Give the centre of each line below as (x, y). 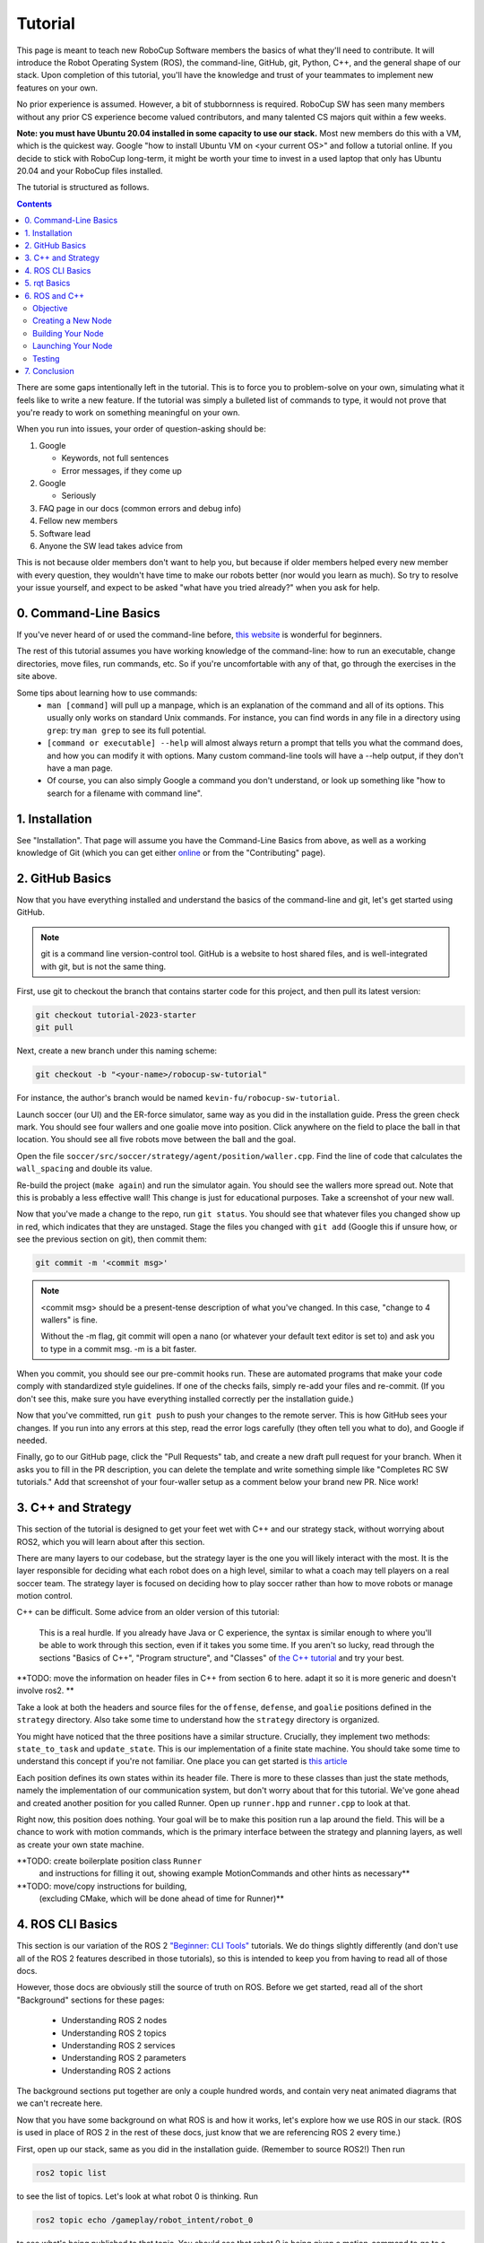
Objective (50, 308)
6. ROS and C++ (55, 295)
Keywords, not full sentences (115, 458)
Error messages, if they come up (122, 470)
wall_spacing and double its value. (84, 1169)
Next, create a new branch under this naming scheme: (117, 1051)
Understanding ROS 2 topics (114, 2033)
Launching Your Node (73, 346)
